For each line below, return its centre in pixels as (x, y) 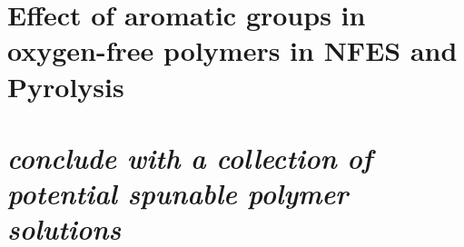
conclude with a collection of (190, 157)
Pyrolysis (66, 86)
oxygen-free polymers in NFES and (232, 50)
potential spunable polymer (178, 193)
